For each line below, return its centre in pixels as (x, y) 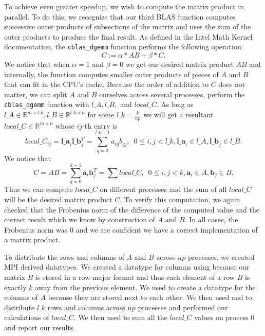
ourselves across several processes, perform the (172, 94)
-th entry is (100, 125)
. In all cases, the (211, 219)
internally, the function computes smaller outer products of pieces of (111, 74)
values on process (221, 317)
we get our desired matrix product (180, 64)
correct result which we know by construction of (80, 219)
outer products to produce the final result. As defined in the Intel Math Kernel (128, 36)
